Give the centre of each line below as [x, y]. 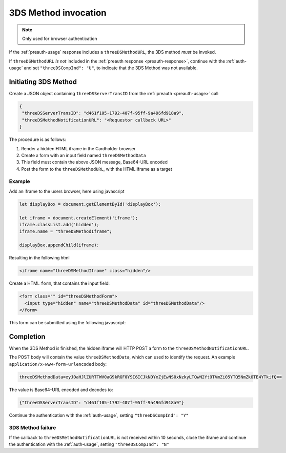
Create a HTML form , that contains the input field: [59, 283]
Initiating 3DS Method [43, 82]
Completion [27, 336]
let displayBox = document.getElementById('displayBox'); [90, 204]
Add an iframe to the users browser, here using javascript [67, 191]
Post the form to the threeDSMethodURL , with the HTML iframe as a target [97, 169]
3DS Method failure [32, 428]
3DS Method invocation [58, 13]
